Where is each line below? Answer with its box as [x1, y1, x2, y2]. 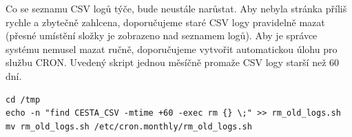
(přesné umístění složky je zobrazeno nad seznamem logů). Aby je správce [6, 28, 318, 43]
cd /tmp [6, 94, 41, 105]
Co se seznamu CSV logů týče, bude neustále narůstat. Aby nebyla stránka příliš [6, 1, 347, 15]
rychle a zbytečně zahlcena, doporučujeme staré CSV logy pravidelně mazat [6, 14, 325, 29]
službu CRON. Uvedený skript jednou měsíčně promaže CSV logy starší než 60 [6, 55, 340, 70]
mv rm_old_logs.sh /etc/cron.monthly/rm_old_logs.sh [6, 121, 252, 131]
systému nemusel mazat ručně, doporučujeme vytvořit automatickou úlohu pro [6, 41, 338, 56]
